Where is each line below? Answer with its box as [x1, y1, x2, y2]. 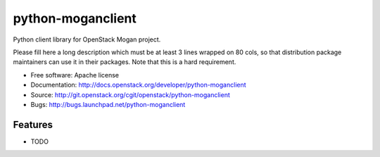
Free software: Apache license [30, 70, 120, 79]
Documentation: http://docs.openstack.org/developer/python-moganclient [30, 81, 246, 89]
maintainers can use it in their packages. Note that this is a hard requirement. [13, 58, 236, 66]
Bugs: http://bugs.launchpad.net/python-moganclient [30, 100, 186, 108]
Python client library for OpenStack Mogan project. [13, 35, 161, 44]
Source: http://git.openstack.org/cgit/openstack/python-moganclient [30, 90, 230, 99]
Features [13, 118, 53, 130]
